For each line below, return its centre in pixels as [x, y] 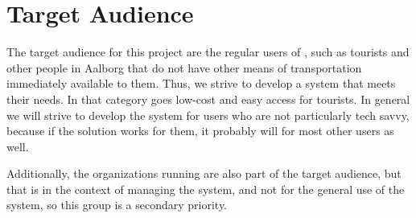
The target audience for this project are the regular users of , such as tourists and [208, 52]
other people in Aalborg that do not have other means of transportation [184, 67]
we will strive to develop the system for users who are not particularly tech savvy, [208, 115]
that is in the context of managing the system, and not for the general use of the [206, 189]
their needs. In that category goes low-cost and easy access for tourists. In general [208, 99]
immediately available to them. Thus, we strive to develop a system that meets [201, 83]
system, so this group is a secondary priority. [117, 205]
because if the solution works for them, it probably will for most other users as [200, 131]
